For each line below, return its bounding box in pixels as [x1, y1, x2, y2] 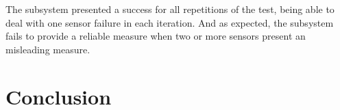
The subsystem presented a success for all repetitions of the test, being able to [5, 2, 335, 16]
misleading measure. [5, 42, 90, 56]
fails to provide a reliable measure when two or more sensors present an [5, 29, 306, 43]
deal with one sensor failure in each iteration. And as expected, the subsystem [5, 15, 334, 29]
